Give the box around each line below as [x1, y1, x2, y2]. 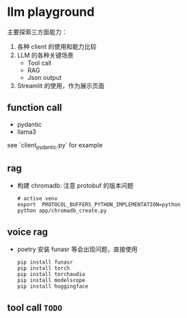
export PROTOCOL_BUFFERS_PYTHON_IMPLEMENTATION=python [16, 201, 181, 209]
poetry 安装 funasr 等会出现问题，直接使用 [16, 245, 137, 253]
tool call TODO [7, 301, 63, 313]
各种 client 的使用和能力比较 [16, 42, 97, 50]
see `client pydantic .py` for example [7, 140, 103, 151]
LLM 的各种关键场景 [16, 51, 74, 59]
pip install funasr [16, 259, 74, 266]
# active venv [16, 195, 58, 202]
